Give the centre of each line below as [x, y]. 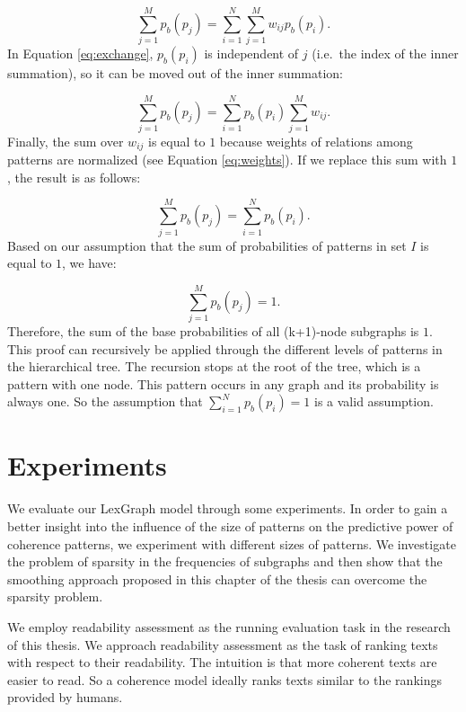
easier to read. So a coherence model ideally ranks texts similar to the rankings [224, 679]
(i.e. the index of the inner [385, 53]
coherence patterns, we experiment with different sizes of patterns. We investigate [232, 543]
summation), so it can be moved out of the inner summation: [175, 73]
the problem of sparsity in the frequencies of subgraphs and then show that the [225, 561]
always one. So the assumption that [105, 401]
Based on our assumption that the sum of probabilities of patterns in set [207, 245]
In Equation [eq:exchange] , [80, 53]
